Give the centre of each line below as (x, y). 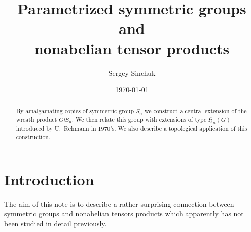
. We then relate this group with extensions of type (139, 120)
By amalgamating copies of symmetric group (75, 111)
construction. (33, 137)
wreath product (37, 120)
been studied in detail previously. (56, 223)
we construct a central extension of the (195, 111)
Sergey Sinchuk (132, 72)
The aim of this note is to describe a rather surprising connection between (119, 203)
